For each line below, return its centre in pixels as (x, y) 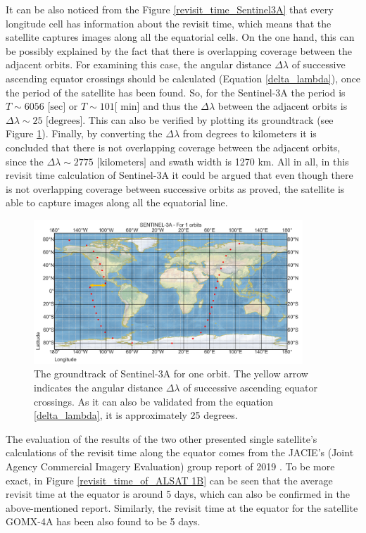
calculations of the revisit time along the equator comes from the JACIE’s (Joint (180, 452)
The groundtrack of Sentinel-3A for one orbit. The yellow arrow (171, 374)
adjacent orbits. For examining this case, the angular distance (139, 64)
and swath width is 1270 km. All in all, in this (249, 161)
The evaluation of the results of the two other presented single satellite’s (162, 438)
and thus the (170, 106)
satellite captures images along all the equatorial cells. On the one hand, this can (180, 37)
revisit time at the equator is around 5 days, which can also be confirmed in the (178, 494)
